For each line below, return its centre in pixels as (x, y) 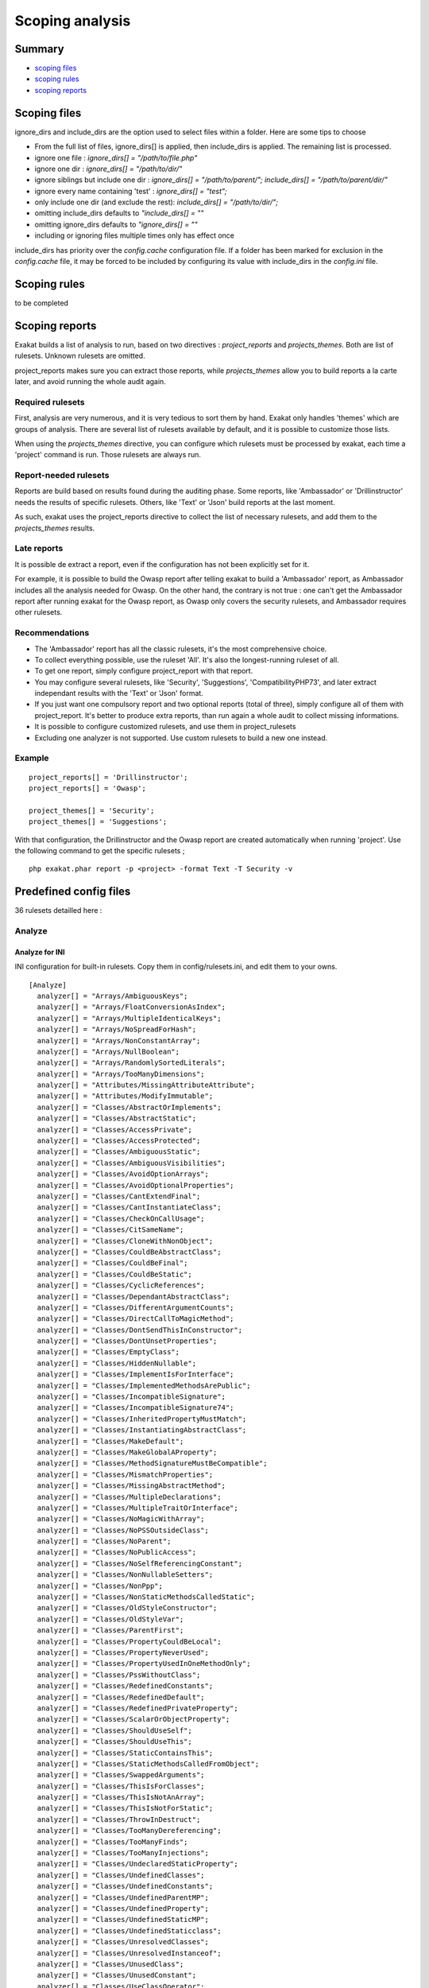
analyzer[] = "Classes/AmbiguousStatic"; (119, 1152)
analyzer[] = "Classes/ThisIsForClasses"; (121, 1786)
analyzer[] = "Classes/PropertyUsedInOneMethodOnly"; (144, 1664)
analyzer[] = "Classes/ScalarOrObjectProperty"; (133, 1719)
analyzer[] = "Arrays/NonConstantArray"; (119, 1041)
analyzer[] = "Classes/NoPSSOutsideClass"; (123, 1530)
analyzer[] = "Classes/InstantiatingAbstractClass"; (142, 1430)
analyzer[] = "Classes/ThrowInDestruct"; (119, 1819)
